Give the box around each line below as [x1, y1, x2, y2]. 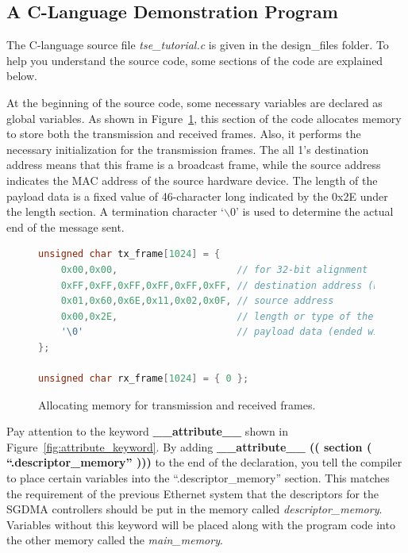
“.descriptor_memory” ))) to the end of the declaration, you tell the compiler [6, 454, 402, 470]
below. [6, 67, 37, 84]
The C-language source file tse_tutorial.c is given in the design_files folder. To [6, 36, 389, 53]
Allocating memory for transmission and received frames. [38, 396, 316, 413]
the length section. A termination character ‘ [6, 203, 224, 220]
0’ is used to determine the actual [229, 203, 394, 220]
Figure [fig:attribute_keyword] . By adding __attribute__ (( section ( [6, 438, 372, 455]
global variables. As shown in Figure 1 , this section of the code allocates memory [6, 109, 402, 126]
